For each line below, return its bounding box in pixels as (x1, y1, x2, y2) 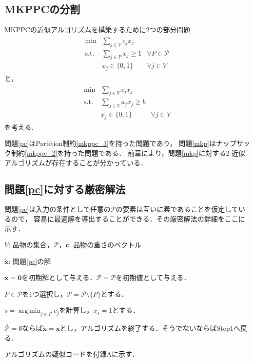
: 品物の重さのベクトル (69, 240, 142, 250)
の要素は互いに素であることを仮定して (116, 204, 238, 214)
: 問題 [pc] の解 (8, 256, 51, 266)
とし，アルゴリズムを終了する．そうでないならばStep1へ (60, 323, 240, 333)
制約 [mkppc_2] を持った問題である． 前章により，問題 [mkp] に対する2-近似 (11, 147, 246, 158)
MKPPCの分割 (4, 1, 80, 17)
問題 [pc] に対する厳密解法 (4, 181, 126, 196)
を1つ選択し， (22, 288, 67, 299)
